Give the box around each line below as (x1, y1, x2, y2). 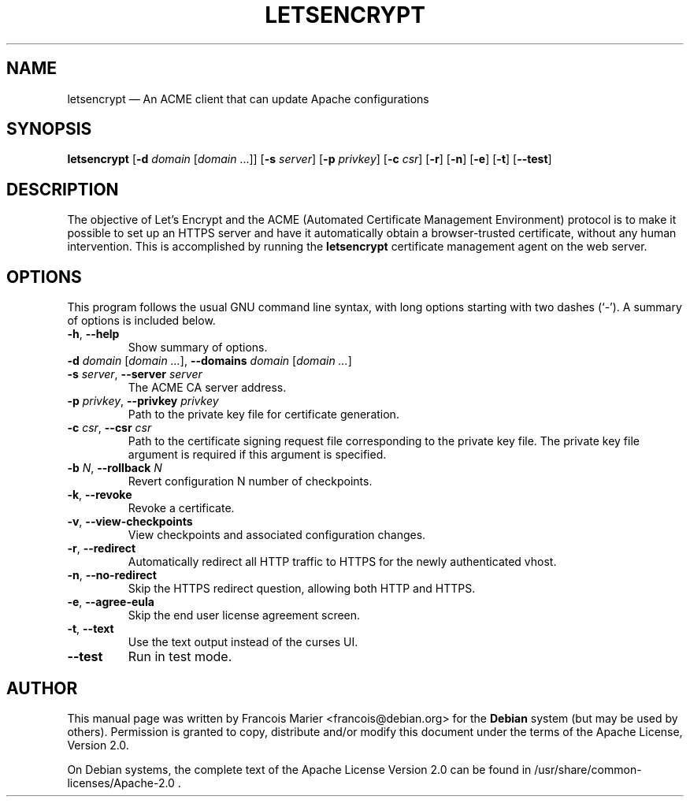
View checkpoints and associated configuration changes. (128, 528, 426, 542)
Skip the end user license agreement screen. (128, 608, 361, 623)
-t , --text (67, 622, 114, 636)
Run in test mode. (128, 649, 232, 665)
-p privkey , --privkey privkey (67, 394, 219, 408)
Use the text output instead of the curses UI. (128, 635, 358, 649)
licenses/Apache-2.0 (67, 775, 175, 790)
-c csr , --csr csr (67, 421, 152, 435)
